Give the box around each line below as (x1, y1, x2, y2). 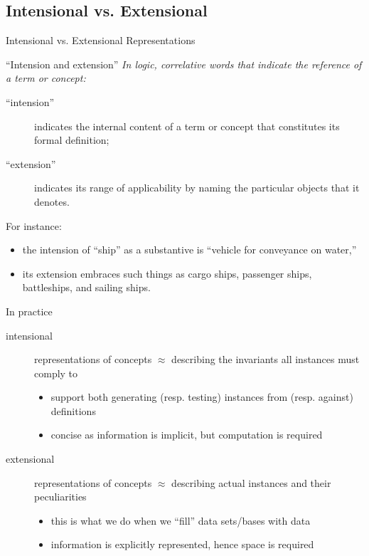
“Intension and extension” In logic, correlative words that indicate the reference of (6, 56, 362, 71)
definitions (50, 403, 96, 418)
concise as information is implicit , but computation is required (50, 427, 323, 442)
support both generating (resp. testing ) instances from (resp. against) (50, 389, 353, 404)
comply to (34, 365, 78, 380)
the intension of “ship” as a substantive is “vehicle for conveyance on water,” (22, 242, 357, 257)
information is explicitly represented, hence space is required (50, 537, 314, 552)
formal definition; (34, 132, 109, 147)
